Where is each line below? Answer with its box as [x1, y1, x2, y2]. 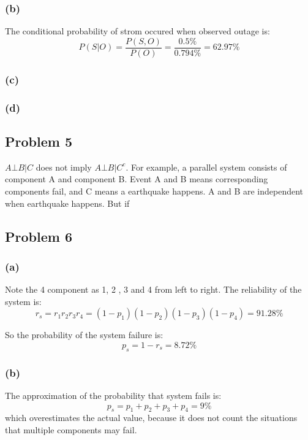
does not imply [36, 160, 92, 173]
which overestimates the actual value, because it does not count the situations [5, 411, 298, 424]
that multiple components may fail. [5, 423, 137, 436]
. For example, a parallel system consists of [126, 160, 287, 173]
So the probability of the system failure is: [5, 328, 163, 341]
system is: [5, 295, 42, 307]
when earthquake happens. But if [5, 196, 130, 209]
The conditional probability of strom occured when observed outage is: [5, 25, 270, 37]
